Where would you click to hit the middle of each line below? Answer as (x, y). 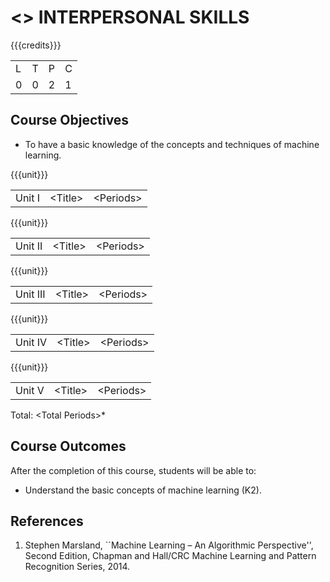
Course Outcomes (68, 446)
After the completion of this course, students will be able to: (133, 470)
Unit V (30, 390)
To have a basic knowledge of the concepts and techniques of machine (172, 144)
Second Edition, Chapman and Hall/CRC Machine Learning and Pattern (170, 556)
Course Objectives (70, 120)
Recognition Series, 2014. (77, 567)
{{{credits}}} (36, 45)
